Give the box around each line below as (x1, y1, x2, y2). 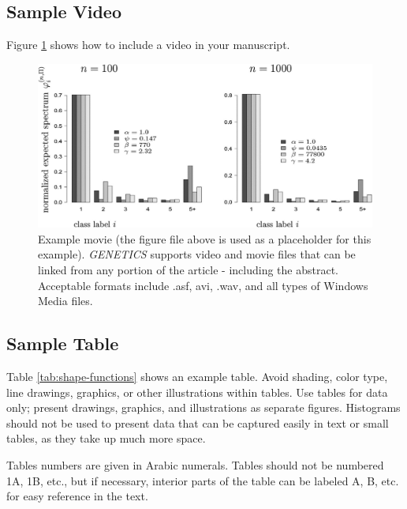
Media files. (38, 292, 93, 309)
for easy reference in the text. (6, 488, 148, 504)
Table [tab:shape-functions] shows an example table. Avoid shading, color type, (6, 368, 388, 384)
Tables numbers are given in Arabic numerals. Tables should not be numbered (6, 456, 384, 473)
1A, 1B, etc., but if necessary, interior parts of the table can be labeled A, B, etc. (6, 472, 399, 488)
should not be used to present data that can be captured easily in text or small (6, 414, 389, 431)
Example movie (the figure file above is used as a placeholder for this (38, 230, 372, 247)
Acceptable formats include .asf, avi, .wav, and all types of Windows (38, 277, 368, 293)
